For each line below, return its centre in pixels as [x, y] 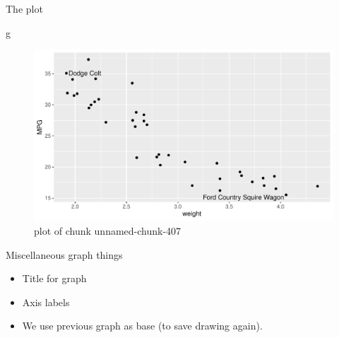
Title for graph [54, 278]
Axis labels [46, 302]
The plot [24, 8]
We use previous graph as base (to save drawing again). [142, 326]
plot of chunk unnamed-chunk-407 [108, 231]
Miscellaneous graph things [64, 254]
